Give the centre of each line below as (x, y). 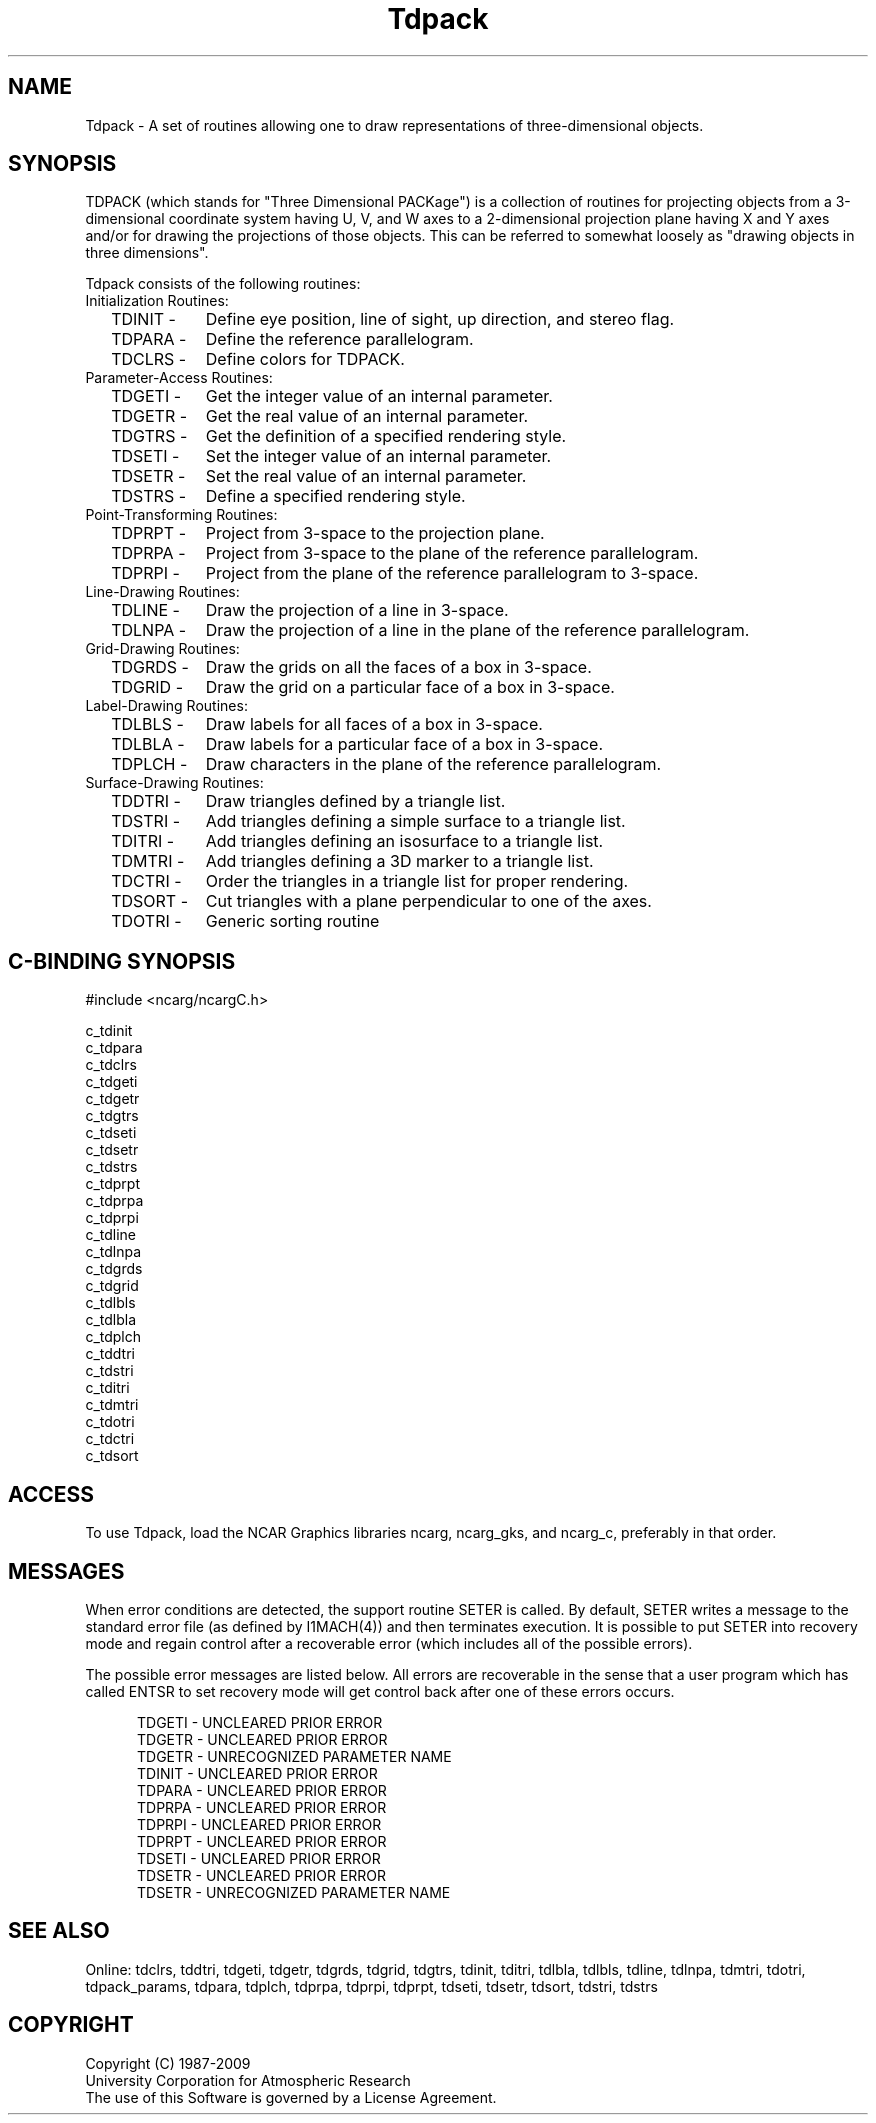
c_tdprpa (114, 1201)
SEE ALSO (59, 1931)
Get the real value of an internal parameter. (367, 416)
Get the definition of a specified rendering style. (386, 436)
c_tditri (107, 1388)
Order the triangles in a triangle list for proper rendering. (417, 881)
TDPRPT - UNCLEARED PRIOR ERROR (262, 1841)
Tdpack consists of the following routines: (223, 284)
